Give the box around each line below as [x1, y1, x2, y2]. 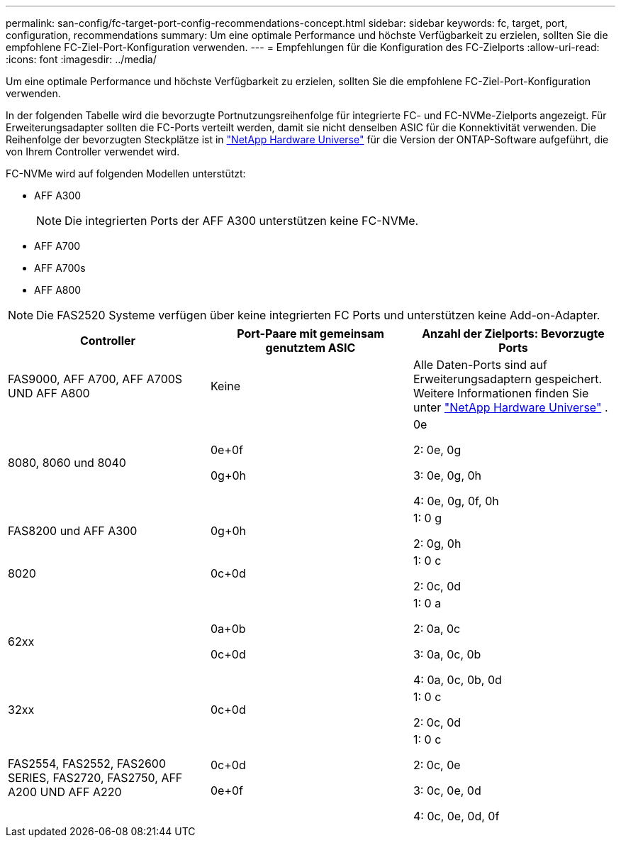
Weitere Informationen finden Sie [413, 386, 589, 400]
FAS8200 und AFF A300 [8, 524, 138, 538]
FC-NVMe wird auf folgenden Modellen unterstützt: [6, 167, 246, 180]
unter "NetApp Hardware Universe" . [413, 400, 608, 414]
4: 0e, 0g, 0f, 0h [413, 494, 499, 508]
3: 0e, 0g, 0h [413, 468, 482, 483]
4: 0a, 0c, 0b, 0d [413, 673, 502, 687]
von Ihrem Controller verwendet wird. [6, 145, 180, 158]
